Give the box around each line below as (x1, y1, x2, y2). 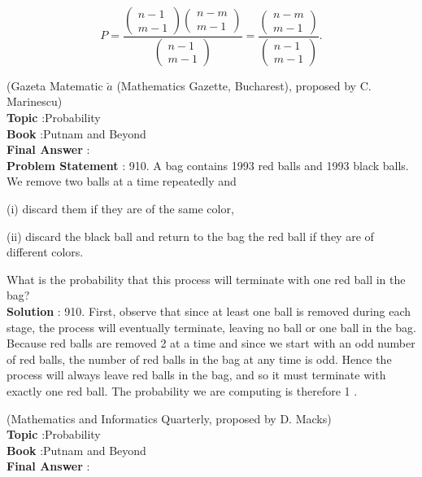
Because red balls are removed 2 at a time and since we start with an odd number (7, 335, 415, 352)
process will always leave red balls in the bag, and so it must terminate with (7, 366, 386, 383)
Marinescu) (7, 93, 63, 110)
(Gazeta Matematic (7, 77, 103, 94)
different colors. (7, 243, 84, 260)
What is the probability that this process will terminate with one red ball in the (7, 270, 406, 287)
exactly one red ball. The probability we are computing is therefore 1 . (7, 382, 358, 399)
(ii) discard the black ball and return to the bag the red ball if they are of (7, 227, 374, 244)
